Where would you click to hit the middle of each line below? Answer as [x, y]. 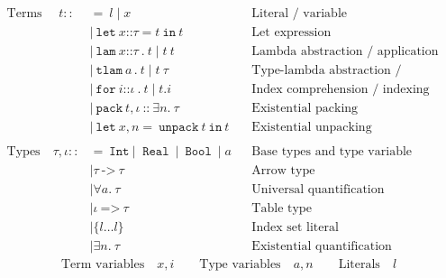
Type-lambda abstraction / [327, 71]
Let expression [291, 33]
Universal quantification [318, 190]
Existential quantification [322, 247]
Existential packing [305, 109]
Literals [359, 265]
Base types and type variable [332, 152]
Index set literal [295, 228]
